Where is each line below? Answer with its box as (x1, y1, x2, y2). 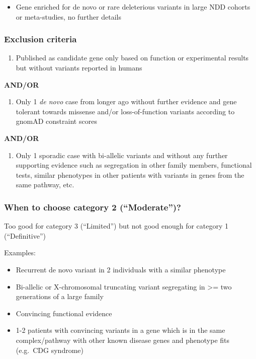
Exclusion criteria (4, 33, 77, 45)
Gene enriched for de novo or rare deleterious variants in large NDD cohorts (16, 2, 250, 12)
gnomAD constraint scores (16, 116, 97, 126)
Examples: (4, 247, 36, 258)
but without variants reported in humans (16, 62, 142, 73)
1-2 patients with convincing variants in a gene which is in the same (16, 325, 225, 335)
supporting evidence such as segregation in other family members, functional (16, 160, 252, 170)
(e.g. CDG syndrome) (16, 344, 83, 355)
